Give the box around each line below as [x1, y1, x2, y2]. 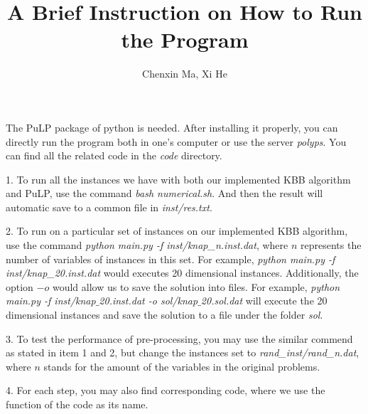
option [6, 279, 33, 294]
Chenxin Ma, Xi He [142, 66, 227, 81]
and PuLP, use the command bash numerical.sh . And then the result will [6, 186, 323, 201]
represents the [300, 238, 362, 253]
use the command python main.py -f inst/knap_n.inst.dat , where [6, 238, 288, 253]
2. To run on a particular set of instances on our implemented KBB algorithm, [6, 223, 348, 238]
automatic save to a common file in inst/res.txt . [6, 199, 212, 214]
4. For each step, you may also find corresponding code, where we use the [6, 383, 325, 398]
